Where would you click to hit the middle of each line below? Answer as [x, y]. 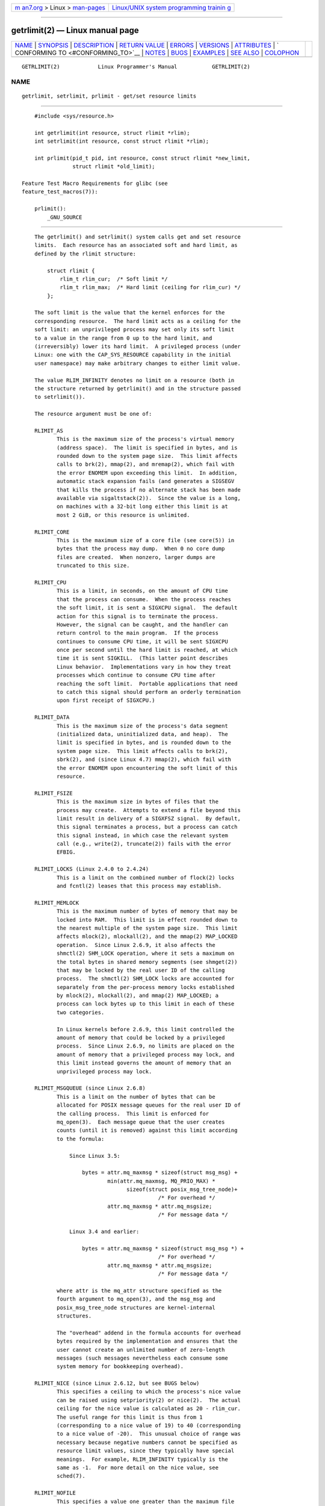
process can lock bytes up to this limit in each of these [145, 1004]
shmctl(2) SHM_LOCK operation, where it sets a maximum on [145, 954]
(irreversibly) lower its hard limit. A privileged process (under [137, 347]
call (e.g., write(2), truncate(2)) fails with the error [144, 844]
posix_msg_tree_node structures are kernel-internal [136, 1308]
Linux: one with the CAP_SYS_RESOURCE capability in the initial [133, 355]
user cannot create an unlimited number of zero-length [141, 1350]
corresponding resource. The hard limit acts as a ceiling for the [137, 321]
